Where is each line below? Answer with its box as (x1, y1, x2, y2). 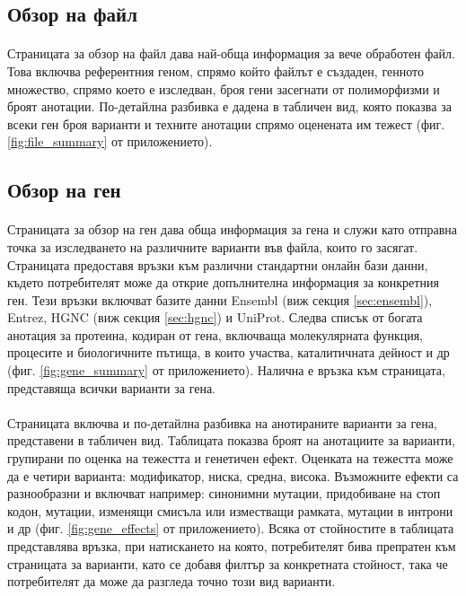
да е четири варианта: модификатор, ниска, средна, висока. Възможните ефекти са (7, 466, 459, 485)
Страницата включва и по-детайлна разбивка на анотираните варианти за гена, (7, 413, 437, 432)
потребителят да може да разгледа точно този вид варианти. (7, 572, 336, 591)
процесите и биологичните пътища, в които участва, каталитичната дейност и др (7, 343, 450, 362)
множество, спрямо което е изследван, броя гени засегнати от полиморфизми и (7, 79, 440, 98)
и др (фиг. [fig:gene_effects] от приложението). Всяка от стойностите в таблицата (7, 519, 454, 538)
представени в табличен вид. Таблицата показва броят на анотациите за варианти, (7, 431, 455, 450)
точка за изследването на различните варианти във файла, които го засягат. (7, 237, 418, 256)
